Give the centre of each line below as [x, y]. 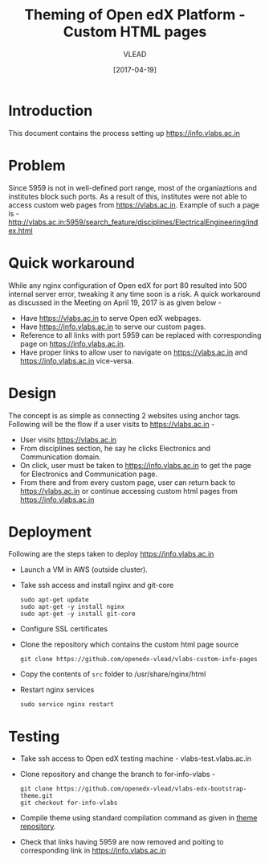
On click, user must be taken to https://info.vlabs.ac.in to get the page [135, 465]
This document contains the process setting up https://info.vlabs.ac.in [124, 133]
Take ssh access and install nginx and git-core [97, 586]
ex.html [21, 230]
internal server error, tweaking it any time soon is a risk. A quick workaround [134, 294]
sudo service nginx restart [67, 705]
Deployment [50, 532]
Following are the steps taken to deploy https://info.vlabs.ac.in [111, 554]
